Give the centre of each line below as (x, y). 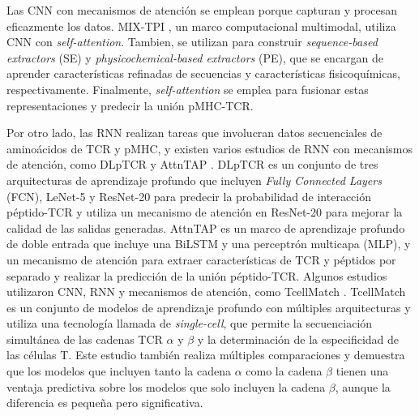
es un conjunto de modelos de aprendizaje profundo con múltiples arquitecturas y (209, 307)
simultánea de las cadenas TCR (85, 339)
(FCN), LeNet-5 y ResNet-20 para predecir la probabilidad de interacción (189, 196)
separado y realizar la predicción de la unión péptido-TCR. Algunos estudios (197, 275)
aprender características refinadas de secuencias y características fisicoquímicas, (203, 73)
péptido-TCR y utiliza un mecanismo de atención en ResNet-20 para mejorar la (205, 212)
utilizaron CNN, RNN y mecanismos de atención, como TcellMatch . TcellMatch (206, 292)
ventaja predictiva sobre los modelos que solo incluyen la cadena (166, 386)
